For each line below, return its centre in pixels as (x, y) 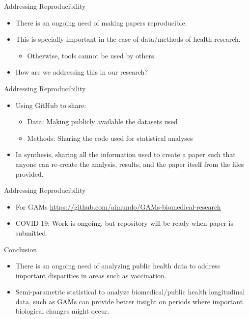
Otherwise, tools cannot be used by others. (92, 55)
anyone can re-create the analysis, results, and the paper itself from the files (130, 164)
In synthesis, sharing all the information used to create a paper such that (125, 154)
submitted (31, 232)
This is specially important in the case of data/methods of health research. (128, 39)
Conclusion (20, 249)
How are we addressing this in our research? (82, 72)
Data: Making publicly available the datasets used (102, 121)
